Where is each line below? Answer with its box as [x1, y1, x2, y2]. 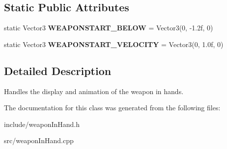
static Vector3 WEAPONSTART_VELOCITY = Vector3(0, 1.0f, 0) [4, 39, 224, 49]
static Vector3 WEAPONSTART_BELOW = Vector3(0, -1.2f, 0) [4, 23, 213, 33]
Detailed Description [4, 63, 112, 78]
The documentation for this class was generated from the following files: [4, 102, 221, 113]
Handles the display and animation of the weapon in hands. [4, 86, 184, 96]
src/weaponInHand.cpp [4, 135, 74, 146]
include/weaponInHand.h [4, 119, 80, 129]
